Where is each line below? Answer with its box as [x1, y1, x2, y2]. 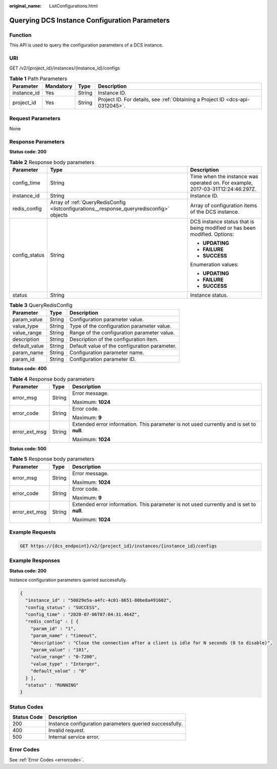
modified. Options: [190, 230, 234, 237]
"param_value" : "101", [30, 647, 89, 653]
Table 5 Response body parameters [9, 455, 94, 463]
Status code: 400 [9, 366, 47, 372]
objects [50, 211, 68, 218]
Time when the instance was [190, 173, 258, 180]
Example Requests [9, 529, 56, 535]
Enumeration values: [190, 261, 239, 268]
